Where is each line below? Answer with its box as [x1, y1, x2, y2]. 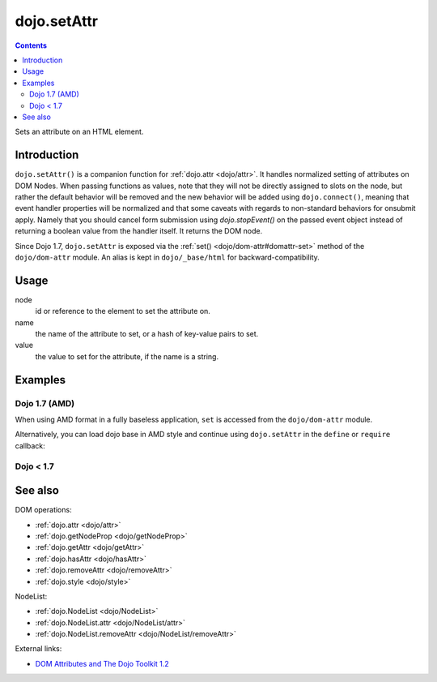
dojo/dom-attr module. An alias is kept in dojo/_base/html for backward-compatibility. [15, 252, 320, 262]
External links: [15, 644, 62, 654]
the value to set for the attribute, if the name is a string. [35, 351, 218, 361]
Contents [15, 41, 48, 50]
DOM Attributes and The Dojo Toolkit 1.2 [35, 658, 169, 668]
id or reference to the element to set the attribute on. [35, 307, 210, 316]
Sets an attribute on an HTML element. [15, 127, 144, 137]
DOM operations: [15, 505, 72, 515]
